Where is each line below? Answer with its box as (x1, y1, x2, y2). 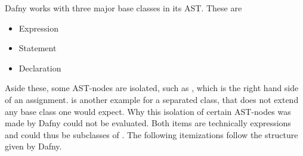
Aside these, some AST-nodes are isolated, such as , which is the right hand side (5, 82, 299, 94)
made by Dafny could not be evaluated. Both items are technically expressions (5, 117, 291, 129)
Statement (18, 42, 57, 54)
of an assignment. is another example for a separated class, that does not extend (5, 93, 299, 105)
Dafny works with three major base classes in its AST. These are (5, 2, 242, 14)
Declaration (18, 61, 61, 74)
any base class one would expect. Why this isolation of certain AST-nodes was (5, 105, 291, 117)
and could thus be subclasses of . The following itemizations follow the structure (5, 128, 298, 141)
